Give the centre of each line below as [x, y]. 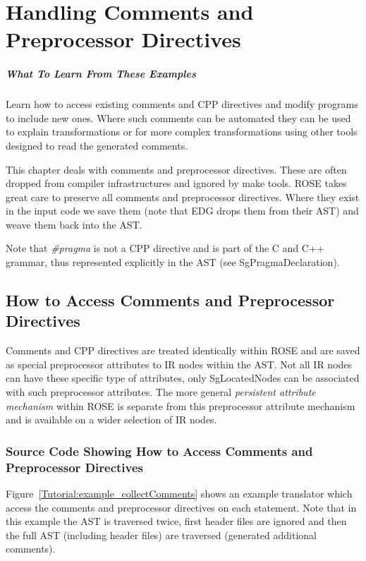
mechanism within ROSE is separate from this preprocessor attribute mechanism [181, 405]
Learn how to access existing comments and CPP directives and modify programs [182, 104]
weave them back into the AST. [74, 224]
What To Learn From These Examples [101, 74]
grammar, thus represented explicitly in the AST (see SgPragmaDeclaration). [173, 262]
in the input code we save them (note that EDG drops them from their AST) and [182, 211]
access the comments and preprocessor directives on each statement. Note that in [181, 507]
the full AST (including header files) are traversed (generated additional [161, 535]
